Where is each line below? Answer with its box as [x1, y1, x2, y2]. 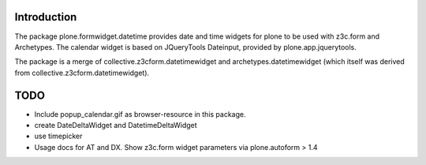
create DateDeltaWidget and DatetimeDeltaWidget [34, 120, 197, 129]
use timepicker [34, 131, 83, 141]
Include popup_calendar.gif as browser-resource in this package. [34, 109, 246, 118]
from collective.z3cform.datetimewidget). [14, 68, 150, 77]
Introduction [14, 10, 77, 24]
